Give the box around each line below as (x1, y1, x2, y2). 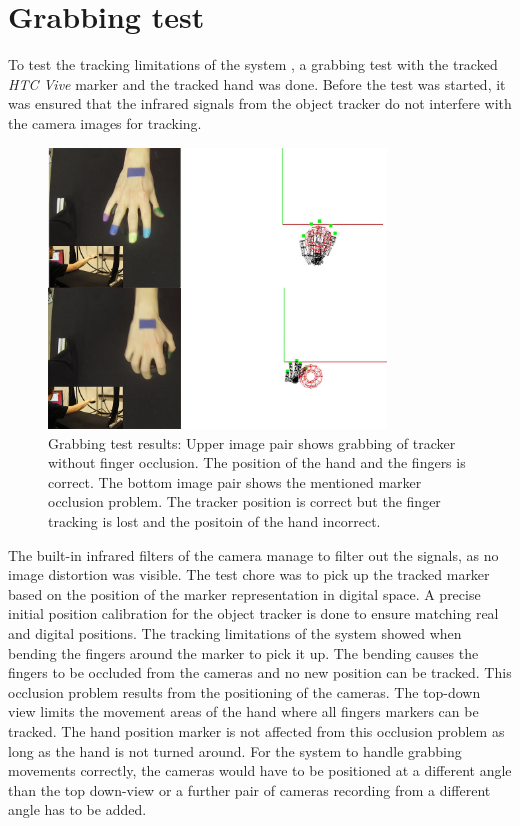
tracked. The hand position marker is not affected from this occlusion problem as (8, 720, 505, 741)
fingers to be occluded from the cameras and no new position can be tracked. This (8, 662, 512, 683)
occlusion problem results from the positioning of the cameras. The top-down (8, 681, 481, 702)
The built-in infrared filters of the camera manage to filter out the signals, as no (8, 544, 499, 565)
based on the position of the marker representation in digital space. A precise (8, 583, 481, 604)
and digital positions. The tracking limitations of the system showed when (8, 622, 462, 643)
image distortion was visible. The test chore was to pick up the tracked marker (8, 564, 490, 585)
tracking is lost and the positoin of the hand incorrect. (48, 511, 381, 532)
